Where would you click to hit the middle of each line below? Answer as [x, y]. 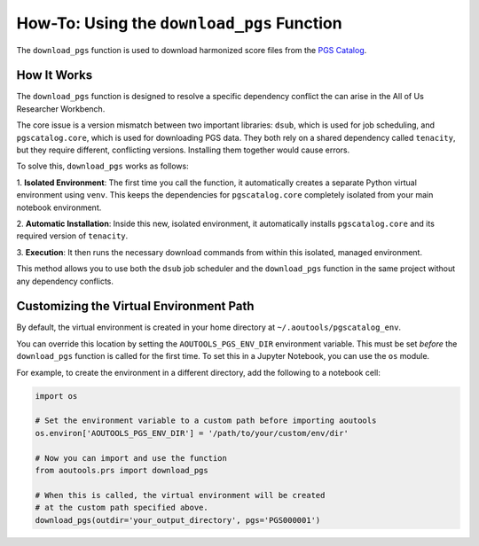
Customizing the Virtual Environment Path [135, 306]
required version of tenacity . [72, 236]
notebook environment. [59, 207]
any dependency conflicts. [65, 281]
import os [56, 396]
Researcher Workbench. [61, 109]
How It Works [55, 75]
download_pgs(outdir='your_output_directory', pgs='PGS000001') [178, 520]
